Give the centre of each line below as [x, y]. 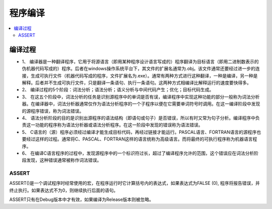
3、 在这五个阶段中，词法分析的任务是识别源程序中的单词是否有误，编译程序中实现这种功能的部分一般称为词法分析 [141, 97]
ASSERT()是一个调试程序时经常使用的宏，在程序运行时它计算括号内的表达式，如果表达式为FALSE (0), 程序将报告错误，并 [135, 183]
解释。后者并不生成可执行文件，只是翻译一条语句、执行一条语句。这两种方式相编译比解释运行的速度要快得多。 [137, 83]
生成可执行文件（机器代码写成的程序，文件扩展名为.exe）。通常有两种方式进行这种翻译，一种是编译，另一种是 [144, 76]
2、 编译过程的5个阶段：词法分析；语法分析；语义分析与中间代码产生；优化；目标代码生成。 [118, 90]
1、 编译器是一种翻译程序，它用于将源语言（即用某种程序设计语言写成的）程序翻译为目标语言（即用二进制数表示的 [140, 61]
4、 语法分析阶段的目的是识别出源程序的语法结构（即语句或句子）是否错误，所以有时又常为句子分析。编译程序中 [139, 118]
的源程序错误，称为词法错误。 [53, 111]
